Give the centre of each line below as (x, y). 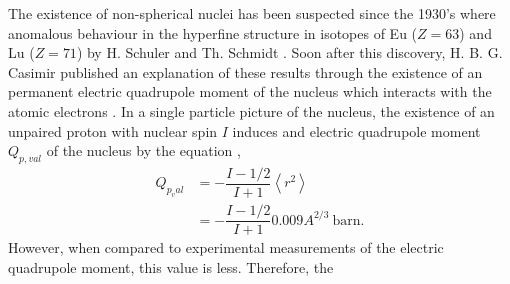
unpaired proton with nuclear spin (113, 130)
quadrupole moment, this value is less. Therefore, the (171, 266)
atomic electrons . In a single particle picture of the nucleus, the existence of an (251, 110)
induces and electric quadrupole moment (356, 130)
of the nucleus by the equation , (143, 150)
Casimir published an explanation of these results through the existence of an (245, 71)
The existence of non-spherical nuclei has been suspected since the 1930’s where (252, 13)
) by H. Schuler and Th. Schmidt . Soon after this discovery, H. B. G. (289, 52)
